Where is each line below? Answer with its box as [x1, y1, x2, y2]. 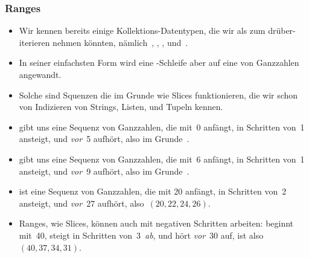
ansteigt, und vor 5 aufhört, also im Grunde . [19, 132, 190, 145]
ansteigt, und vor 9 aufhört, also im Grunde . [19, 164, 190, 177]
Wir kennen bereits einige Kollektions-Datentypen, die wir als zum [19, 24, 266, 37]
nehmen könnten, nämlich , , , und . [53, 36, 188, 48]
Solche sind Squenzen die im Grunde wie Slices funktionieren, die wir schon [19, 88, 298, 101]
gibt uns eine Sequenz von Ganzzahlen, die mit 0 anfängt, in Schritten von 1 [19, 120, 305, 133]
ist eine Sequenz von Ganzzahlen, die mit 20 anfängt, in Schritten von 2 [19, 185, 287, 198]
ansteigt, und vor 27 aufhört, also [19, 196, 144, 209]
